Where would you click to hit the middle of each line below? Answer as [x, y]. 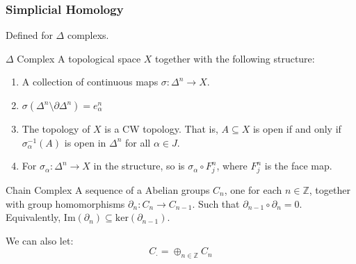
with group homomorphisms [65, 203]
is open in [85, 142]
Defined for [29, 35]
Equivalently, [33, 217]
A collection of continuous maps [90, 82]
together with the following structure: [235, 58]
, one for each [253, 189]
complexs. [88, 35]
